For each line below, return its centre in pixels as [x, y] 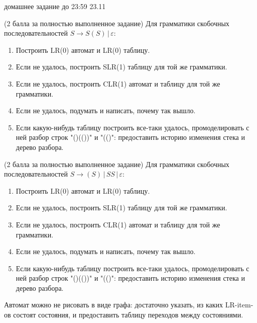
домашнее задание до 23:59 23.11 [55, 6]
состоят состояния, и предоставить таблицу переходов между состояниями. [128, 315]
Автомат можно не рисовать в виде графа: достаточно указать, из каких [114, 305]
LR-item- [239, 305]
